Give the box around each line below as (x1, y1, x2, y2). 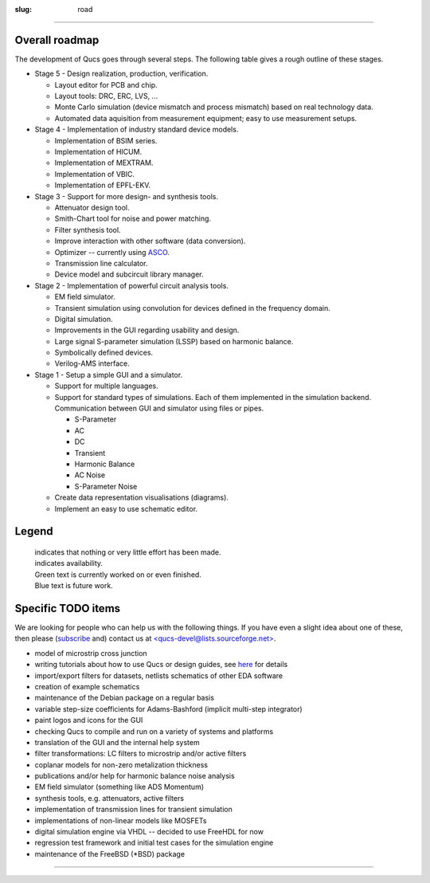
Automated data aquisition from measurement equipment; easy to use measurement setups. (54, 113, 358, 123)
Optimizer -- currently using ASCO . (54, 247, 170, 257)
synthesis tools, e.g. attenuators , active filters (34, 793, 185, 803)
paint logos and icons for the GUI (34, 716, 143, 725)
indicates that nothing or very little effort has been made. (34, 547, 222, 557)
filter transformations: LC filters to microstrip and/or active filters (34, 749, 247, 759)
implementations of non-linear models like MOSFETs (34, 815, 207, 825)
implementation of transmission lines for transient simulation (34, 805, 233, 814)
